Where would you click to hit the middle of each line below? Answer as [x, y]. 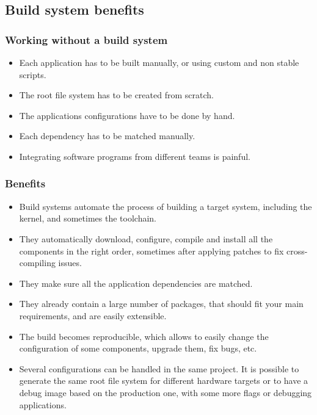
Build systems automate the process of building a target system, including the [166, 206]
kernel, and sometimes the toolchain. [88, 218]
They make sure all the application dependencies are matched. [136, 283]
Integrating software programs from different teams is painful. [135, 156]
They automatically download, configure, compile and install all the [146, 238]
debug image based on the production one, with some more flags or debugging [166, 392]
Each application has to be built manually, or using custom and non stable [159, 62]
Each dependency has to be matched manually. [107, 136]
